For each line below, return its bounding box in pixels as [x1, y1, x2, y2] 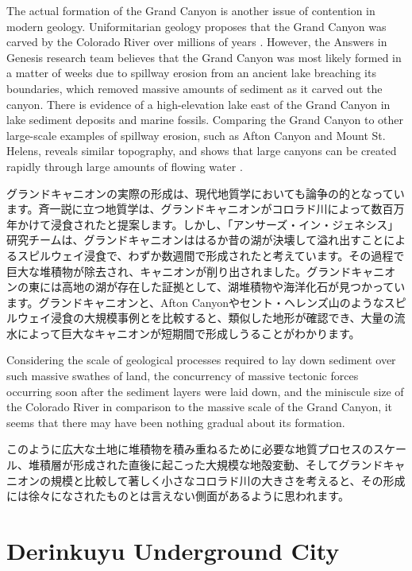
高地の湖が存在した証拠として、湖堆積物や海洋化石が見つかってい [61, 278, 406, 295]
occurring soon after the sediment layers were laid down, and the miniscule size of [6, 383, 404, 399]
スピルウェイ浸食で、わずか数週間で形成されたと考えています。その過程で [17, 247, 405, 263]
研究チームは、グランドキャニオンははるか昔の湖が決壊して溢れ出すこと [6, 231, 384, 248]
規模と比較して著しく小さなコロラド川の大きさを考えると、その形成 [50, 472, 406, 488]
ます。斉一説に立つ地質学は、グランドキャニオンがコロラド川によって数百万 [6, 200, 405, 217]
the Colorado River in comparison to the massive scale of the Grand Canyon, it [6, 398, 393, 415]
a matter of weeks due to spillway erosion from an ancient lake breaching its [6, 64, 376, 81]
